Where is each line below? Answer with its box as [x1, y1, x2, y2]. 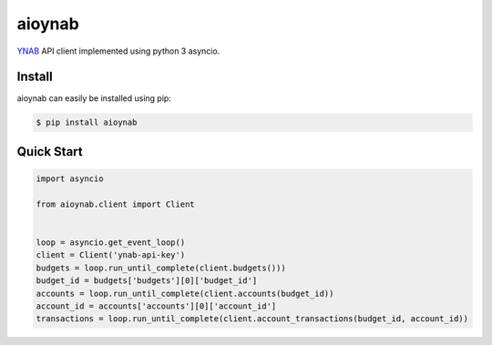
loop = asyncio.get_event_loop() [36, 237, 186, 248]
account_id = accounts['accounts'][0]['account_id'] [36, 300, 277, 311]
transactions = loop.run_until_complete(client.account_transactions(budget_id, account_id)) [36, 314, 469, 324]
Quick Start [16, 144, 83, 159]
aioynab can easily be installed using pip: [16, 93, 172, 104]
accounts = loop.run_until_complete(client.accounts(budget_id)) [36, 288, 334, 299]
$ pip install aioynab [36, 117, 138, 127]
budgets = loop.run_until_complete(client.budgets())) [36, 262, 286, 273]
